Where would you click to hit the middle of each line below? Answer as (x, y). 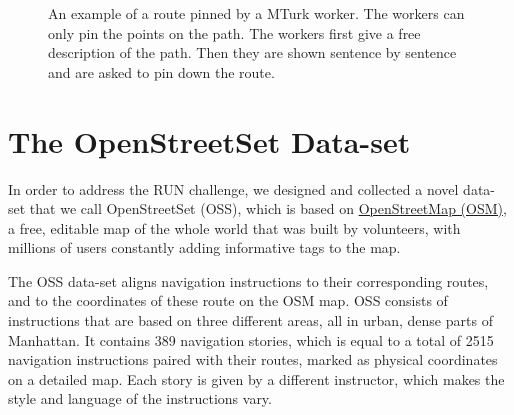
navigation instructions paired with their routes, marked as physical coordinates (253, 359)
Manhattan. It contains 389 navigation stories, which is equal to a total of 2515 (251, 339)
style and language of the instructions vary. (140, 398)
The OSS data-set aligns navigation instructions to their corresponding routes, (248, 280)
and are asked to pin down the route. (161, 71)
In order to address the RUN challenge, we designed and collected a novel (233, 188)
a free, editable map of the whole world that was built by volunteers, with (234, 227)
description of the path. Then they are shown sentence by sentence (252, 52)
